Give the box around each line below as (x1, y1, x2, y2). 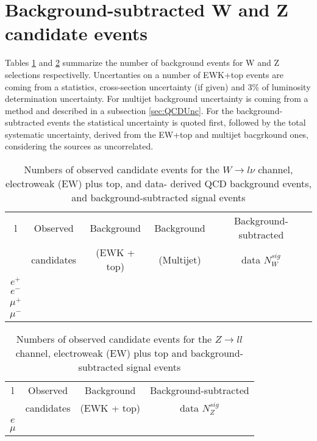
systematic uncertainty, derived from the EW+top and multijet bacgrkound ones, (5, 127, 309, 140)
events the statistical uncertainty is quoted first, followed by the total (47, 116, 306, 129)
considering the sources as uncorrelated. (5, 140, 154, 152)
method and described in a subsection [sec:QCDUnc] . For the (5, 104, 233, 117)
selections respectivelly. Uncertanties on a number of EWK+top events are (5, 68, 283, 81)
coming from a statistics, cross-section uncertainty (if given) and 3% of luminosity (5, 80, 311, 93)
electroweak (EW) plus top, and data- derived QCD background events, (5, 176, 312, 191)
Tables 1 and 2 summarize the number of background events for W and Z (5, 56, 279, 69)
